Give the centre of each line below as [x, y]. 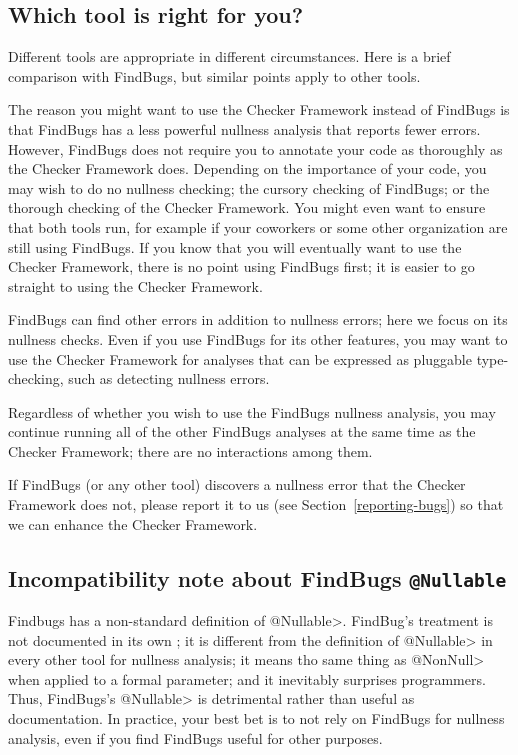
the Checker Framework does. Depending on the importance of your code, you [247, 168]
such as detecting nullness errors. [169, 378]
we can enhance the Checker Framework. [133, 523]
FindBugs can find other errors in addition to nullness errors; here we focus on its [258, 319]
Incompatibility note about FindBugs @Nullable [257, 577]
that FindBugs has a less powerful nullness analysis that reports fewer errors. [244, 128]
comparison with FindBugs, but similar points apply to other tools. [214, 75]
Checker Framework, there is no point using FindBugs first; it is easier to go [241, 266]
